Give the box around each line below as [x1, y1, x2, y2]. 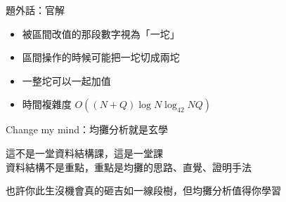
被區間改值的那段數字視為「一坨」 [22, 26, 180, 41]
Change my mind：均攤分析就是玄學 [6, 122, 168, 137]
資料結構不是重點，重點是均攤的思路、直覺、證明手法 [6, 159, 252, 174]
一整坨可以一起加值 [22, 73, 111, 88]
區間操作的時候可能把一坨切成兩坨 [22, 50, 180, 65]
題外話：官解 [6, 3, 65, 17]
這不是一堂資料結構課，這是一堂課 [6, 145, 163, 160]
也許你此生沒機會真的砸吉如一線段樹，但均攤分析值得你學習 [6, 183, 281, 198]
